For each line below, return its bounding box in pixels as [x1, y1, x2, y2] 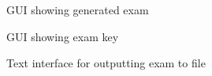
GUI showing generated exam [6, 2, 149, 17]
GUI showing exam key [6, 28, 119, 44]
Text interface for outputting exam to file [6, 55, 206, 71]
